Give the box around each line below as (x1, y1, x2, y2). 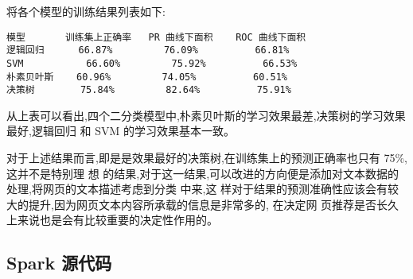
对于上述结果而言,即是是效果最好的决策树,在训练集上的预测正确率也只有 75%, (6, 149, 407, 166)
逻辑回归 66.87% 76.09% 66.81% (6, 45, 290, 56)
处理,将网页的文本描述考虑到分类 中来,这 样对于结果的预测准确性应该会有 (6, 180, 388, 197)
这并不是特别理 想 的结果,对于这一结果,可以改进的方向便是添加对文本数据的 (6, 165, 399, 181)
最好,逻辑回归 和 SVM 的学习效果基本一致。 (6, 122, 235, 139)
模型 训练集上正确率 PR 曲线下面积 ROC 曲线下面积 (6, 31, 306, 43)
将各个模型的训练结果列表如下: (6, 3, 166, 19)
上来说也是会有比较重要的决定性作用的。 (6, 211, 218, 228)
